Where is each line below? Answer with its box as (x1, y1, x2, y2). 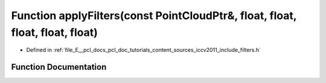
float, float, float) (11, 26, 98, 39)
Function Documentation (11, 62, 107, 72)
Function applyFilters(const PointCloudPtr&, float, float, (11, 9, 297, 22)
